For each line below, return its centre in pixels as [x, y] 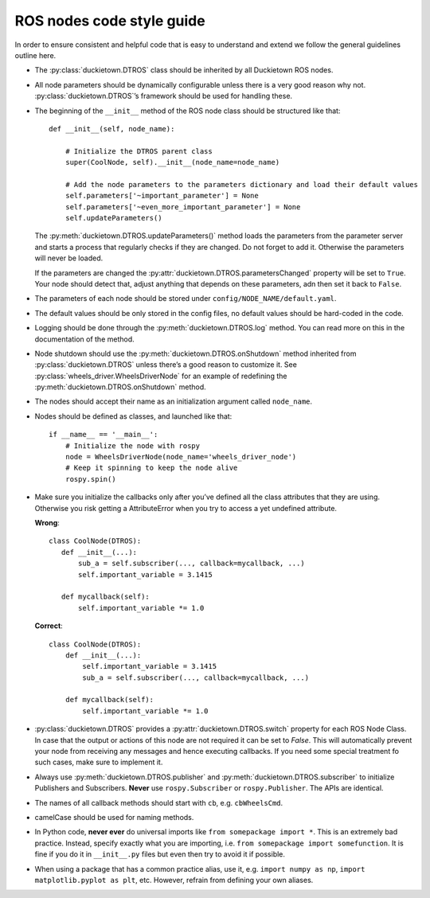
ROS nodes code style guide [110, 21]
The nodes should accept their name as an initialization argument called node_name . [174, 401]
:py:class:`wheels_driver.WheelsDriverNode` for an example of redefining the [161, 376]
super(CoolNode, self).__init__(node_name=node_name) [172, 162]
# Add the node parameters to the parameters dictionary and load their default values [241, 184]
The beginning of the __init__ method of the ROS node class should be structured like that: [188, 111]
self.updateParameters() [113, 218]
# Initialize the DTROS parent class [139, 151]
